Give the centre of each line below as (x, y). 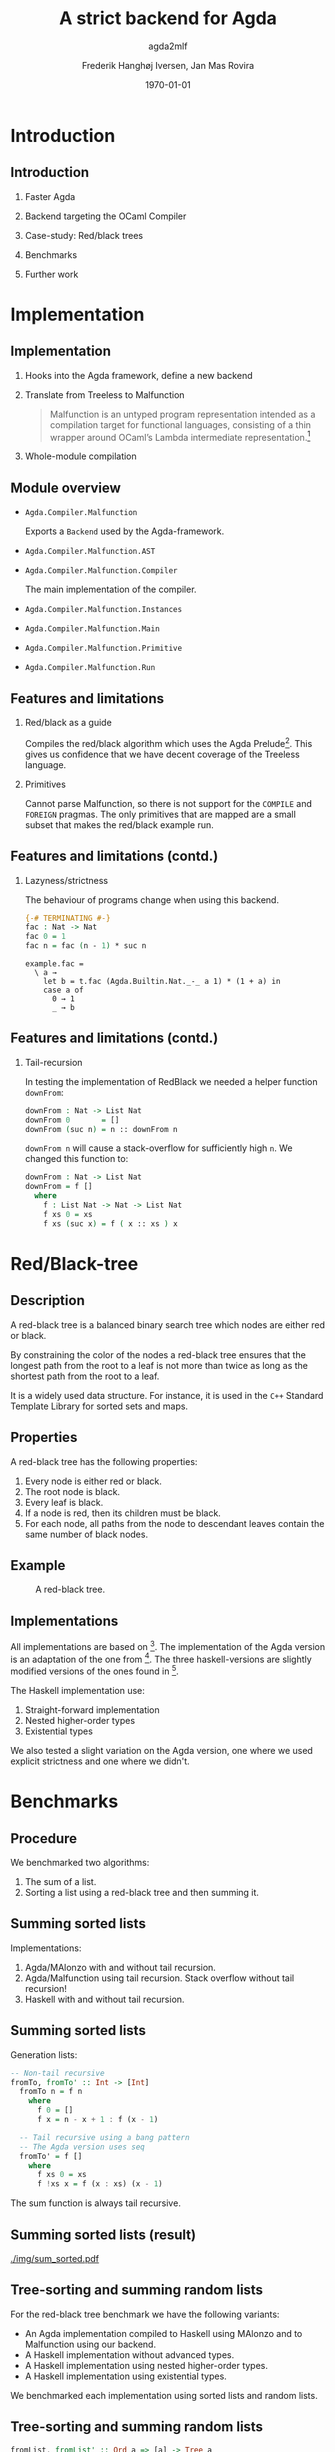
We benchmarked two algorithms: (80, 1863)
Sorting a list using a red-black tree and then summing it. (142, 1893)
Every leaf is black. (64, 1502)
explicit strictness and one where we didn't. (100, 1761)
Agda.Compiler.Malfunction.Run (90, 668)
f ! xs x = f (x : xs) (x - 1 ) (99, 2184)
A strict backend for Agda (168, 18)
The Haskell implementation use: (77, 1691)
